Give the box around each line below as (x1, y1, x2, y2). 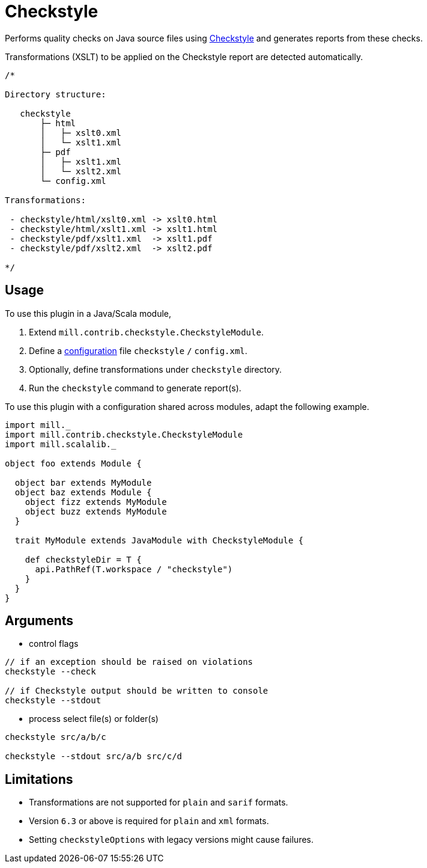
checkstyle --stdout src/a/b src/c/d (5, 751, 183, 762)
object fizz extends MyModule (25, 497, 167, 507)
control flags (29, 638, 79, 649)
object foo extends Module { (5, 458, 142, 468)
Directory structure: (5, 89, 106, 99)
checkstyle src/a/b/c (5, 732, 106, 742)
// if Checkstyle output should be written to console (5, 686, 268, 696)
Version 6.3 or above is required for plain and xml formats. (29, 816, 269, 827)
